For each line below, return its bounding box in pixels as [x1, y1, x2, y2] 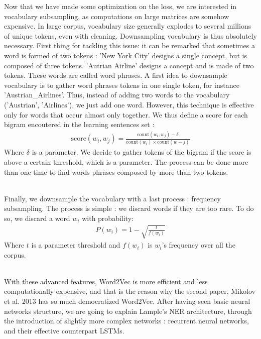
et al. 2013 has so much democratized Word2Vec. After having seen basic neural [4, 296, 250, 306]
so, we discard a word [4, 212, 70, 223]
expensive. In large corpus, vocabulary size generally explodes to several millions [4, 21, 251, 31]
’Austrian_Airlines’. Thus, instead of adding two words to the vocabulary [4, 89, 230, 100]
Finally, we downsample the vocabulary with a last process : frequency [4, 193, 221, 203]
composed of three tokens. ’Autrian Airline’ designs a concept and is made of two [4, 60, 254, 70]
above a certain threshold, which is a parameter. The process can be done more [4, 156, 248, 167]
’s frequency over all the [162, 240, 235, 250]
